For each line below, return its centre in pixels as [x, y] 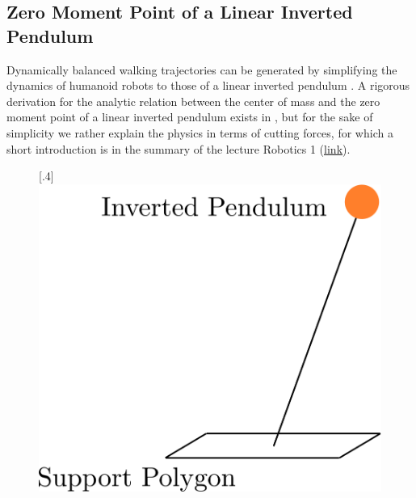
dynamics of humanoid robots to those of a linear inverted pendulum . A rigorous [208, 85]
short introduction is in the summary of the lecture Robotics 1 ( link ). [179, 148]
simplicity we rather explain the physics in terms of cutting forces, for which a [200, 132]
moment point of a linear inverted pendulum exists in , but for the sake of [190, 117]
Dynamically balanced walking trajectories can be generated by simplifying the [202, 69]
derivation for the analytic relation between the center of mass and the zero [193, 101]
